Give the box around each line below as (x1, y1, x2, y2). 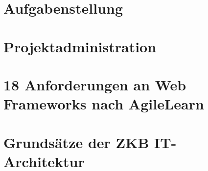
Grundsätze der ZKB (3, 132, 149, 152)
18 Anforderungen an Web (3, 74, 186, 94)
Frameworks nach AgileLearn (3, 94, 204, 114)
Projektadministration (3, 36, 157, 56)
